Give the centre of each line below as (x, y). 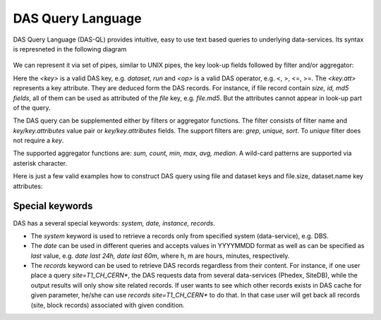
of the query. (32, 107)
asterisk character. (40, 163)
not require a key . (38, 140)
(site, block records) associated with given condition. (108, 305)
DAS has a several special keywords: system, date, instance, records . (114, 223)
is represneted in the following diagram (70, 49)
